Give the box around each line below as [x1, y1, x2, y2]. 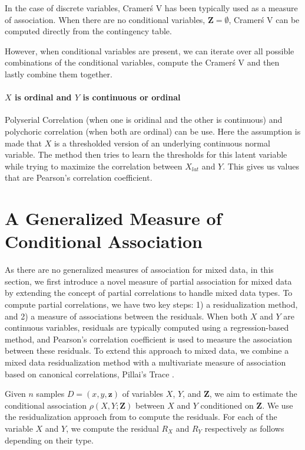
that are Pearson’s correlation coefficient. [5, 171, 152, 184]
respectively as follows [204, 422, 284, 434]
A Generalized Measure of [5, 206, 222, 230]
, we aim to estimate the [209, 387, 297, 400]
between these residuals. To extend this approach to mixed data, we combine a [5, 344, 289, 357]
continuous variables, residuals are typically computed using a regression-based [5, 321, 289, 334]
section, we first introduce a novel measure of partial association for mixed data [5, 275, 292, 287]
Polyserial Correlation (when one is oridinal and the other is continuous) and [5, 113, 283, 126]
